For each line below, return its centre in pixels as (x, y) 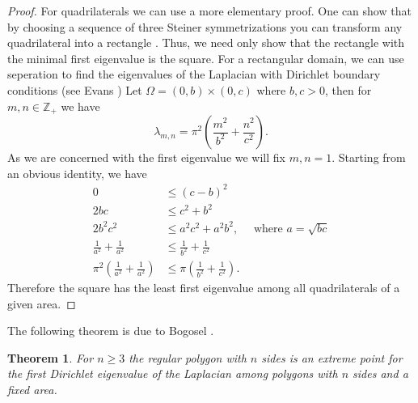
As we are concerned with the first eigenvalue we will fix (146, 157)
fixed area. (32, 389)
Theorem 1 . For (51, 357)
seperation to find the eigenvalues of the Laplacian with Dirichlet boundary (194, 74)
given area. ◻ (42, 303)
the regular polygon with (188, 357)
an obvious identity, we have (77, 173)
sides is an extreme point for (332, 357)
